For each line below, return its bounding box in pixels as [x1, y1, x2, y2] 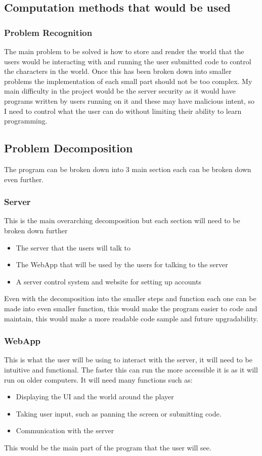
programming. [4, 115, 48, 126]
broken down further [4, 225, 68, 235]
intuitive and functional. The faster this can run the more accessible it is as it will [4, 364, 258, 375]
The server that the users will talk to [16, 242, 131, 253]
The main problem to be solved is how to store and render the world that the [4, 46, 244, 56]
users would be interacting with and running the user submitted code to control [4, 56, 251, 66]
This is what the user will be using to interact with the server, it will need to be [4, 354, 252, 365]
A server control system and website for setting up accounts [16, 276, 201, 286]
